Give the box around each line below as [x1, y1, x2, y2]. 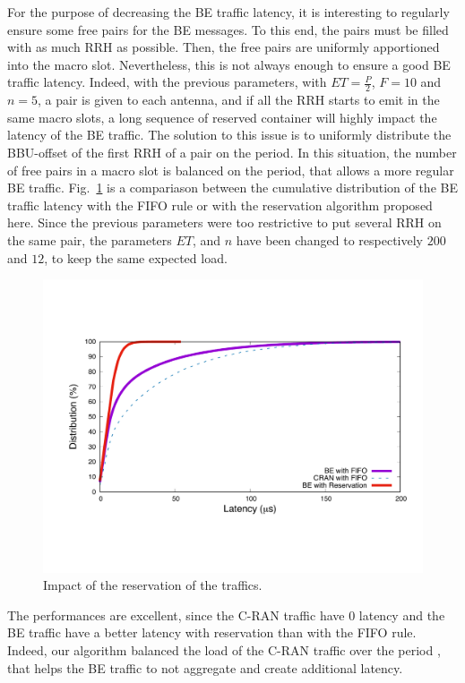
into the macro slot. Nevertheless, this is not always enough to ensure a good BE [7, 55, 451, 73]
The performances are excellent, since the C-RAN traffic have [7, 605, 345, 624]
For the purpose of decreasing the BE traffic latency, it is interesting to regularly [7, 3, 450, 21]
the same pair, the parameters [7, 230, 172, 249]
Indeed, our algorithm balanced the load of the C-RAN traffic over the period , [7, 641, 441, 660]
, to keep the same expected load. [44, 248, 228, 267]
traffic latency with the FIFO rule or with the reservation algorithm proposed [7, 195, 433, 214]
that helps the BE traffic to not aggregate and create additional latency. [7, 658, 403, 677]
